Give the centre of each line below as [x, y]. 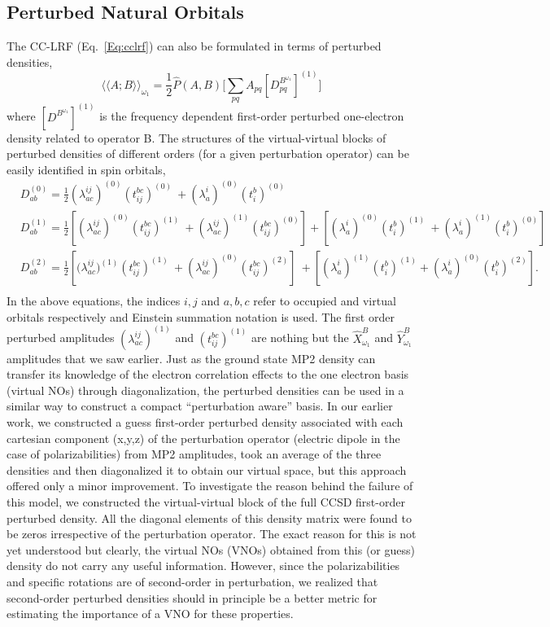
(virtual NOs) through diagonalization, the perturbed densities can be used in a [205, 390]
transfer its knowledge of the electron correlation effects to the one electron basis [208, 374]
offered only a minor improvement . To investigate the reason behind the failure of [210, 486]
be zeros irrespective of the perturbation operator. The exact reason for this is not [212, 534]
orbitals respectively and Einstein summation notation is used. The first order [201, 316]
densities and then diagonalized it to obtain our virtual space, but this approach [207, 469]
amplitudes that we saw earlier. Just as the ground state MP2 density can [191, 358]
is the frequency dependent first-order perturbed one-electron [252, 116]
